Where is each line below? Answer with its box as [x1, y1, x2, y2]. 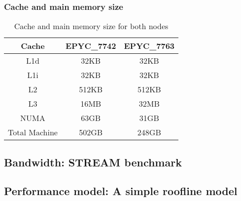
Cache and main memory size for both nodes [14, 20, 169, 32]
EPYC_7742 [65, 40, 116, 52]
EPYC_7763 [124, 40, 175, 52]
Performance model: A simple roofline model [4, 183, 238, 199]
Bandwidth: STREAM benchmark [4, 154, 182, 169]
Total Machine [8, 126, 58, 138]
